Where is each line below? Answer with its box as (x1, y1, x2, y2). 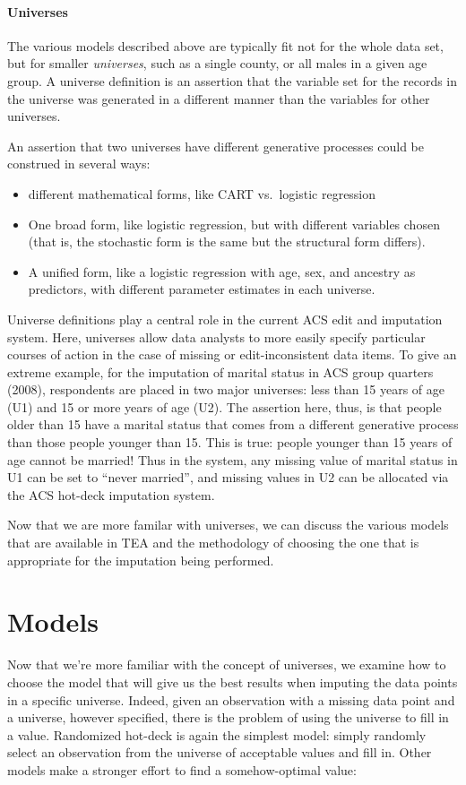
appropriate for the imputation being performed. (7, 550, 274, 569)
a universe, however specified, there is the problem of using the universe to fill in (7, 708, 449, 727)
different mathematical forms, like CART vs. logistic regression (28, 184, 376, 203)
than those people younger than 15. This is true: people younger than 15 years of (7, 433, 453, 452)
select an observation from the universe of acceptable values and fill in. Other (7, 743, 432, 762)
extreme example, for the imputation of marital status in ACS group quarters (7, 362, 434, 381)
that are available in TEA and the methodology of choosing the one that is (7, 533, 419, 552)
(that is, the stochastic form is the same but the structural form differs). (28, 232, 426, 251)
